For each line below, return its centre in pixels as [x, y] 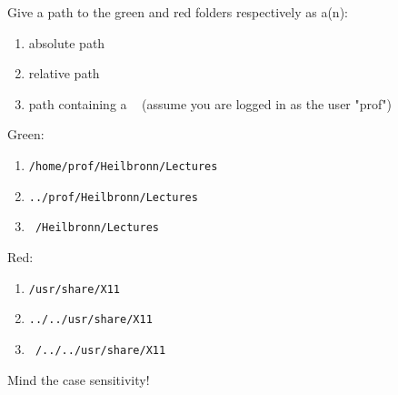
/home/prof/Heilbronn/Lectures [123, 167]
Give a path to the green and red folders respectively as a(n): [178, 12]
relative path [64, 73]
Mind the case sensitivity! [79, 379]
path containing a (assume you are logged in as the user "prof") [210, 103]
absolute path [67, 42]
